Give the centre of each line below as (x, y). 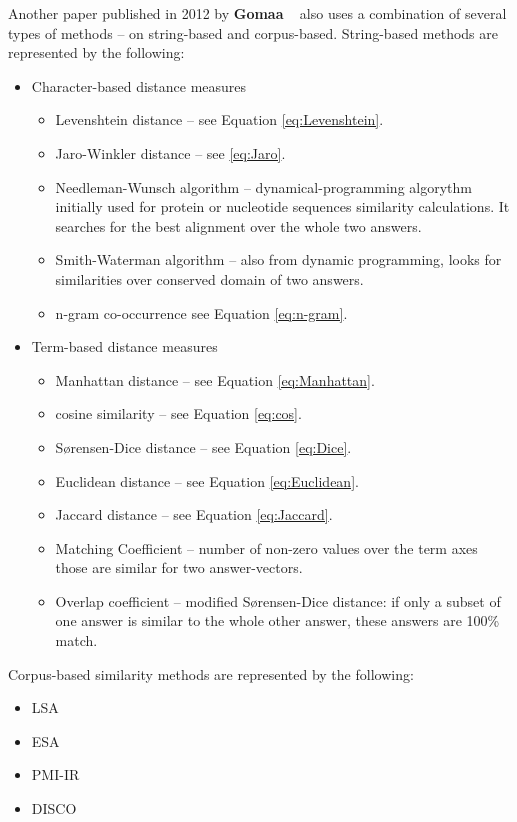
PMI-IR (55, 774)
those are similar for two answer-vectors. (179, 567)
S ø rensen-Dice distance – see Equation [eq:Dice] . (203, 446)
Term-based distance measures (124, 346)
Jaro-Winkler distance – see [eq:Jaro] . (170, 152)
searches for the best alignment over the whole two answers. (238, 225)
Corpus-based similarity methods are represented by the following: (211, 673)
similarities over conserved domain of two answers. (209, 278)
